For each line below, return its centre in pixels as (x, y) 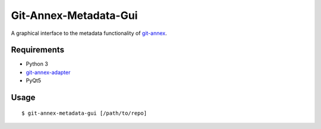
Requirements (38, 50)
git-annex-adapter (48, 72)
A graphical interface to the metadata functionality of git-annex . (89, 33)
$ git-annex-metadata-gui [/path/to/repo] (84, 113)
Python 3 (37, 64)
